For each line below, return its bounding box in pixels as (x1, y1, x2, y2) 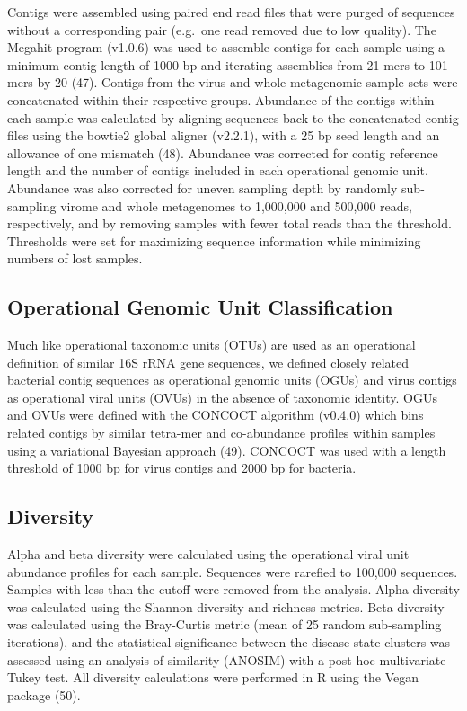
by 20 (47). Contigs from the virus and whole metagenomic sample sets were (37, 73, 458, 92)
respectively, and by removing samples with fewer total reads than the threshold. (7, 214, 452, 233)
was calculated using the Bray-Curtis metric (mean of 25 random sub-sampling (7, 615, 442, 634)
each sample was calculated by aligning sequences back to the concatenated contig (7, 108, 459, 127)
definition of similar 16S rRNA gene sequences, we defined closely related (7, 352, 410, 371)
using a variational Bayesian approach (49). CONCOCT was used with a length (7, 440, 446, 459)
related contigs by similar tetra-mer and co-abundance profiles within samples (7, 423, 436, 442)
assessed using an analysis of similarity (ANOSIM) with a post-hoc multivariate (7, 650, 446, 669)
